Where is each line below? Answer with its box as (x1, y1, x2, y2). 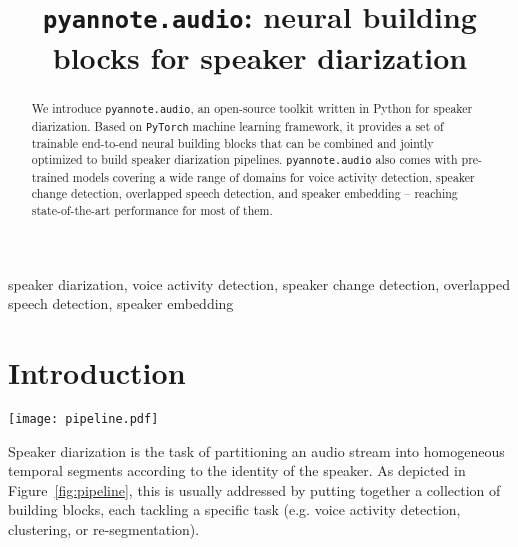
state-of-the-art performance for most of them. (31, 201, 273, 218)
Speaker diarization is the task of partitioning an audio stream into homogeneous (8, 440, 505, 461)
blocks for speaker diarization (52, 36, 468, 77)
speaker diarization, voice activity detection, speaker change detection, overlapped (8, 273, 510, 294)
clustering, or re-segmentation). (8, 518, 200, 539)
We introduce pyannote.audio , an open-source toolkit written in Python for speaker (31, 100, 473, 117)
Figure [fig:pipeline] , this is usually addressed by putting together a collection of (8, 479, 501, 500)
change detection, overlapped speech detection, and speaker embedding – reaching (31, 185, 458, 202)
